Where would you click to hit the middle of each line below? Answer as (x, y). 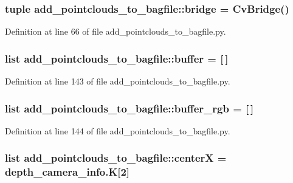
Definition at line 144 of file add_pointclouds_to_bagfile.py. (118, 130)
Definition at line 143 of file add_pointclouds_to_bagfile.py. (118, 81)
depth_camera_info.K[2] (67, 172)
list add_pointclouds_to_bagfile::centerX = (116, 158)
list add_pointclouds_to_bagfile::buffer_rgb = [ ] (129, 108)
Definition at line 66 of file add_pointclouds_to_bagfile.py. (115, 31)
